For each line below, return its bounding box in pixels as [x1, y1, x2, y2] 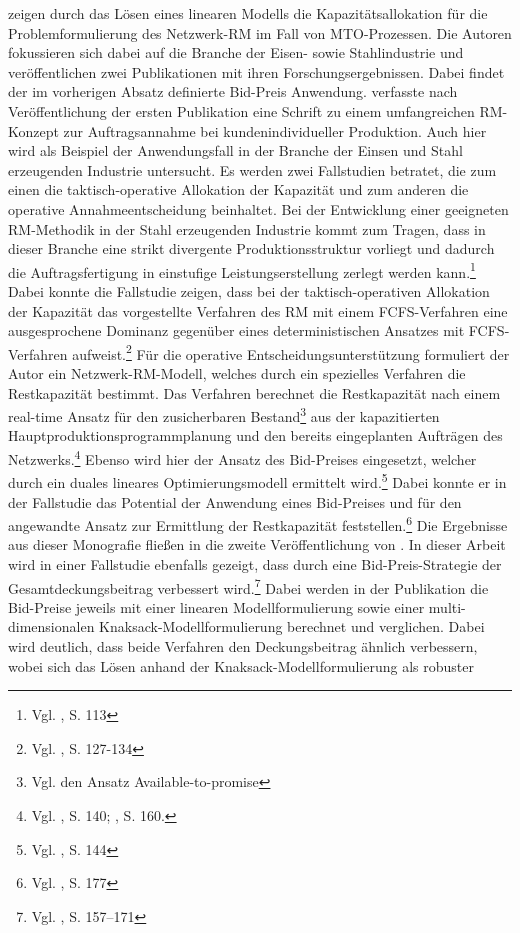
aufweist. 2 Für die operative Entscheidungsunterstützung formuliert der [72, 340, 510, 364]
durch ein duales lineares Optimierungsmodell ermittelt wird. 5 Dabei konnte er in [8, 469, 507, 492]
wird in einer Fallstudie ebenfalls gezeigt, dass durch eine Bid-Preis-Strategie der [8, 553, 502, 574]
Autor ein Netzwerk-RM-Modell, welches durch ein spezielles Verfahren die [8, 363, 466, 383]
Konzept [8, 120, 59, 141]
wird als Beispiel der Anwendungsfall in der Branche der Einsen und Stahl [8, 140, 463, 161]
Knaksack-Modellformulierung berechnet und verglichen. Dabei [99, 616, 485, 637]
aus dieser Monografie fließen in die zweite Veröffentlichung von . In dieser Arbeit [8, 534, 506, 555]
